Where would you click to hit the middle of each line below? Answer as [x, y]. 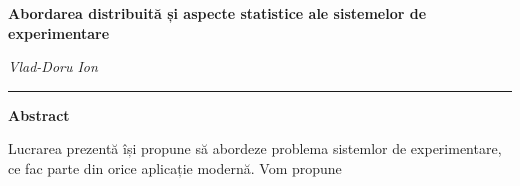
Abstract [39, 114]
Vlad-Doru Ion [53, 66]
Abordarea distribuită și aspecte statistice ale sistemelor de [217, 13]
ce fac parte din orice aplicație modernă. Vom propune [175, 167]
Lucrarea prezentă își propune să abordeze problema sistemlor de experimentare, [255, 148]
